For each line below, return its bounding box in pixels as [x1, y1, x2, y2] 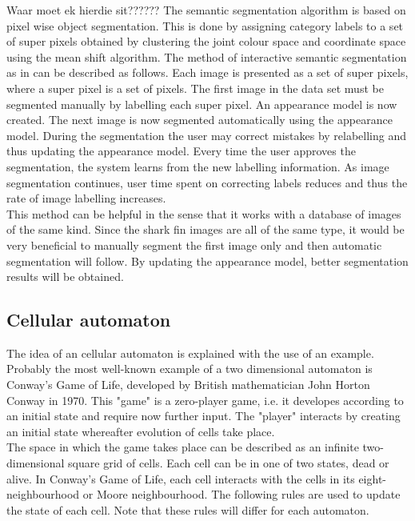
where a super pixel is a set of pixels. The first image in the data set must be [6, 79, 384, 96]
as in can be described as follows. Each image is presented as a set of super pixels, [6, 64, 409, 81]
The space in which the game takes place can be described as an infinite [6, 439, 359, 455]
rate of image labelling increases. [6, 190, 166, 206]
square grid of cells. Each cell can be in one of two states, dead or [68, 455, 389, 471]
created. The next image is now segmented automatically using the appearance [6, 111, 393, 128]
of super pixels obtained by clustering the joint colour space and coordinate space [6, 33, 406, 50]
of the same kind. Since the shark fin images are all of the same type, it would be [6, 221, 405, 238]
